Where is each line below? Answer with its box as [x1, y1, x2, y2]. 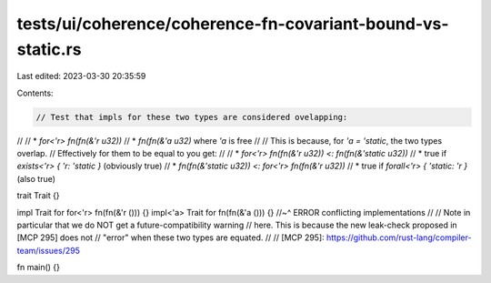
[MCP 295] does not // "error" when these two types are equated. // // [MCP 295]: [16, 232, 325, 243]
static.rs [16, 39, 82, 59]
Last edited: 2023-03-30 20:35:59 [16, 71, 146, 82]
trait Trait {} [16, 190, 60, 201]
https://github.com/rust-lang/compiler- [326, 232, 472, 243]
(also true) [16, 173, 56, 184]
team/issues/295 [16, 245, 81, 256]
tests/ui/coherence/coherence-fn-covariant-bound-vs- [16, 14, 449, 34]
